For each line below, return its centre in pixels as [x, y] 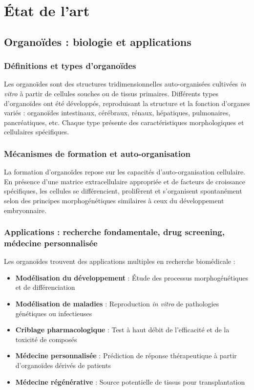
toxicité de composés [46, 339]
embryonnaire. [25, 210]
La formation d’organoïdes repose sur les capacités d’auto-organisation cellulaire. [125, 172]
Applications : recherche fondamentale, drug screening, [114, 232]
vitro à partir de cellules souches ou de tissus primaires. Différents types [111, 93]
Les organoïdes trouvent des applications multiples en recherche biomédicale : [120, 261]
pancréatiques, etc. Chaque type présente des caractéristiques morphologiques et [124, 122]
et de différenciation [45, 287]
